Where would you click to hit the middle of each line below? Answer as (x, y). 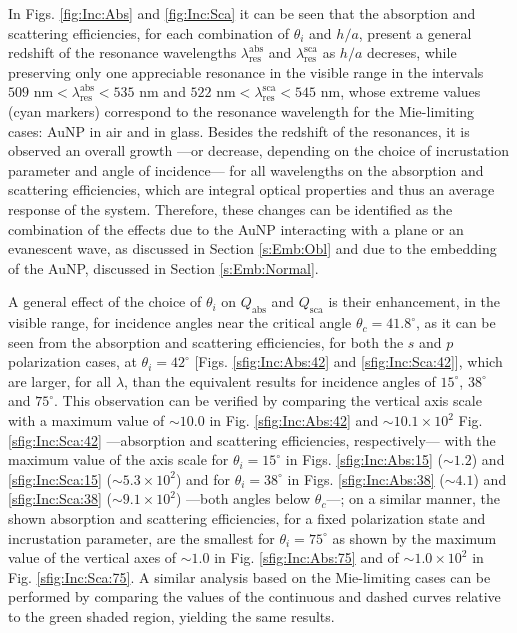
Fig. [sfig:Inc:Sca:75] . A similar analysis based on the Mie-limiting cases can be (249, 576)
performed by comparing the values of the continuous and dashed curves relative (254, 596)
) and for (203, 478)
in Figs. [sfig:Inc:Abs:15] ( (364, 459)
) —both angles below (243, 498)
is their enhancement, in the (414, 301)
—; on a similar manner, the (413, 498)
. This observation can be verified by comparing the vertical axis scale (268, 400)
